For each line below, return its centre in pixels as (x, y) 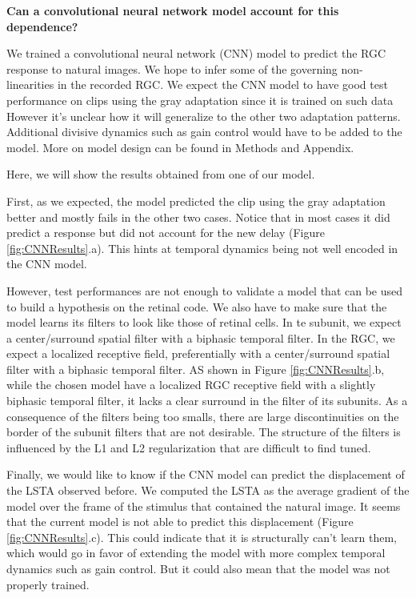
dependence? (42, 26)
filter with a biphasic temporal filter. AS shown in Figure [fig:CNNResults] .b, (196, 369)
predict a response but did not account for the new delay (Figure (166, 233)
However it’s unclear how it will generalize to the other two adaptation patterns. (204, 116)
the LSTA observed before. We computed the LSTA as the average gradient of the (208, 490)
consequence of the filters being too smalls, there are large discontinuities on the (203, 416)
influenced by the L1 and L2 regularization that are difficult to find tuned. (189, 447)
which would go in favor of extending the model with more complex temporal (196, 553)
